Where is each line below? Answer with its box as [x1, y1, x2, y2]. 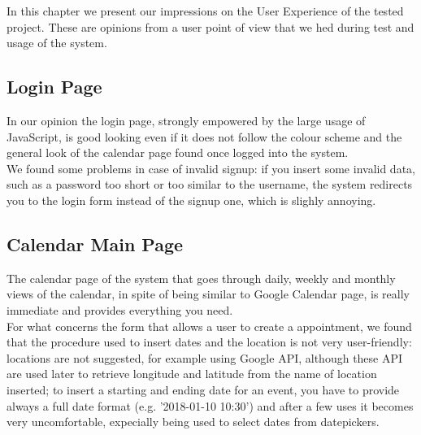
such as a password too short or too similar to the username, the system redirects [7, 176, 413, 193]
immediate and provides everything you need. [7, 301, 233, 318]
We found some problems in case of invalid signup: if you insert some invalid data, [7, 159, 415, 176]
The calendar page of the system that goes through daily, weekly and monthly [7, 269, 396, 286]
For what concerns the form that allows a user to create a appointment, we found [7, 317, 412, 334]
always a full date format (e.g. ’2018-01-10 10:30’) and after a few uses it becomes [7, 397, 414, 414]
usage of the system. [7, 34, 107, 51]
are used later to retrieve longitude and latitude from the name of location [7, 365, 377, 382]
